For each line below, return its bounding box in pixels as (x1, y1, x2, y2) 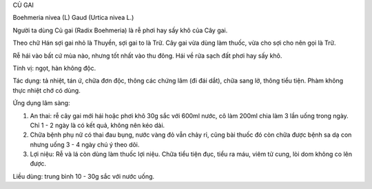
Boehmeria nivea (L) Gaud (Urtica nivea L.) (12, 14, 134, 22)
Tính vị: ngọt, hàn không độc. (12, 64, 96, 72)
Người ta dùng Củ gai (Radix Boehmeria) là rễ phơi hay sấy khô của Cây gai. (12, 26, 228, 34)
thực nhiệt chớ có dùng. (12, 86, 81, 94)
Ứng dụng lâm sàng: (12, 99, 70, 107)
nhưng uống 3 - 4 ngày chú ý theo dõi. (30, 140, 140, 148)
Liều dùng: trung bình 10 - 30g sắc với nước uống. (12, 172, 155, 180)
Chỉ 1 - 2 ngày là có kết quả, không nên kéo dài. (30, 121, 165, 129)
